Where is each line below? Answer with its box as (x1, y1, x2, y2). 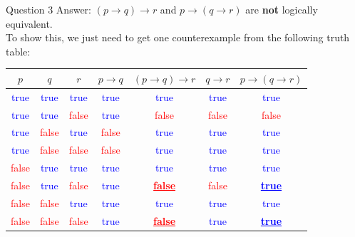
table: (6, 43, 31, 58)
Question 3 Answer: (6, 2, 91, 16)
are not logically (245, 2, 318, 16)
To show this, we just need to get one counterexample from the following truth (6, 30, 350, 45)
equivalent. (6, 16, 53, 31)
